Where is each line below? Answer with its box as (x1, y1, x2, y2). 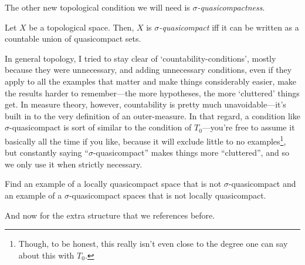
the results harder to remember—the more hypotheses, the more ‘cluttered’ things (5, 86, 300, 99)
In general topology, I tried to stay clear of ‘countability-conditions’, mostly (5, 52, 276, 64)
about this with (18, 249, 74, 261)
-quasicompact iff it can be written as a (159, 21, 299, 33)
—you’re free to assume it (202, 121, 295, 133)
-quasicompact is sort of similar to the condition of (9, 121, 192, 133)
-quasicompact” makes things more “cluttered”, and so (93, 146, 289, 159)
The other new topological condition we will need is (5, 1, 190, 13)
